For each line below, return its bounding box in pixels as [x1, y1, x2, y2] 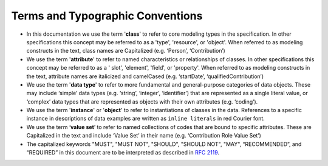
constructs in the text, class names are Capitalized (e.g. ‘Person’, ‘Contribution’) [26, 47, 226, 55]
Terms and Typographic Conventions [11, 9, 203, 22]
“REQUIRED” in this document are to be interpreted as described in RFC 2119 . [26, 149, 220, 156]
